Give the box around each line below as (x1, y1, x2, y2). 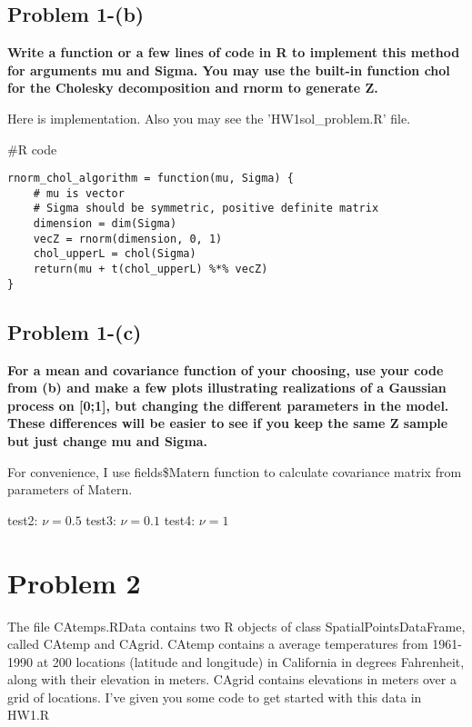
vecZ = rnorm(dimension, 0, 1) (33, 232, 223, 245)
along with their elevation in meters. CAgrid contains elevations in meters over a (7, 670, 457, 689)
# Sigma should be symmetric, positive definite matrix (33, 202, 379, 215)
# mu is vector (33, 186, 125, 200)
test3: (85, 510, 116, 529)
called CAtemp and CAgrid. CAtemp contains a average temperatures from (7, 634, 428, 653)
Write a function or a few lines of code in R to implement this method (7, 43, 460, 62)
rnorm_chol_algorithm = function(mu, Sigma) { (7, 172, 294, 185)
